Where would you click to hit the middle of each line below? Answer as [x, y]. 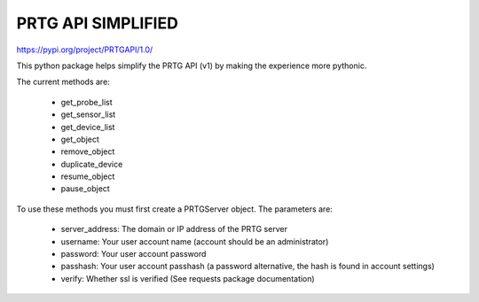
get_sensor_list [88, 114]
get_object [80, 139]
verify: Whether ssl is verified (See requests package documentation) [188, 278]
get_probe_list [86, 102]
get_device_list [88, 127]
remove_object [88, 151]
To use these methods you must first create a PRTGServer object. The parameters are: [174, 209]
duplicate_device [92, 164]
